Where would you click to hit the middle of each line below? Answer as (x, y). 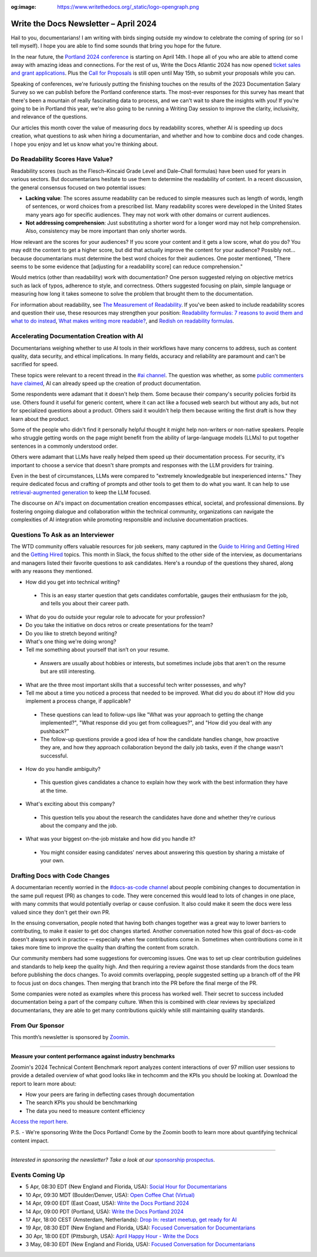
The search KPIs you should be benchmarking (81, 1102)
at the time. (54, 790)
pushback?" (55, 731)
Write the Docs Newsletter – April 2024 (84, 24)
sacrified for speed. (35, 364)
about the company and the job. (79, 826)
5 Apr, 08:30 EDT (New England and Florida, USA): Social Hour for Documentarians (126, 1186)
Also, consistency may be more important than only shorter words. (106, 231)
